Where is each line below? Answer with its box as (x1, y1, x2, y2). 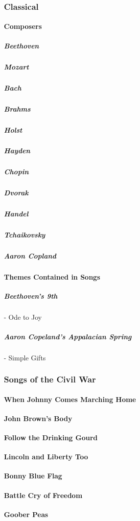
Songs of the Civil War (4, 373, 96, 385)
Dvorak (4, 188, 28, 198)
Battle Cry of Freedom (4, 490, 83, 500)
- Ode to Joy (4, 312, 42, 322)
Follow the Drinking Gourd (4, 432, 98, 442)
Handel (4, 209, 28, 219)
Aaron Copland (4, 251, 56, 261)
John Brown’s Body (4, 413, 72, 423)
